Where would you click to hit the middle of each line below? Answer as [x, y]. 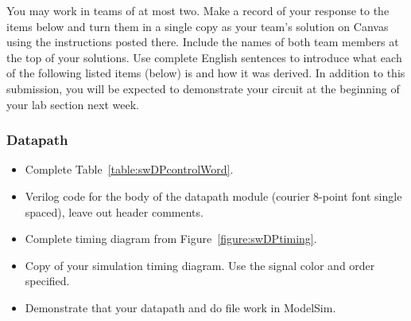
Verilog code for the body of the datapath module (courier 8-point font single [213, 196]
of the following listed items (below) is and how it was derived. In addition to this [206, 73]
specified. [47, 281]
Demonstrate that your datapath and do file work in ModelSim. [180, 307]
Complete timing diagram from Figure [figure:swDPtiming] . [171, 239]
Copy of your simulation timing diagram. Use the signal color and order [200, 265]
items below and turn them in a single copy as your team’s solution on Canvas [198, 26]
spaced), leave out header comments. [114, 211]
